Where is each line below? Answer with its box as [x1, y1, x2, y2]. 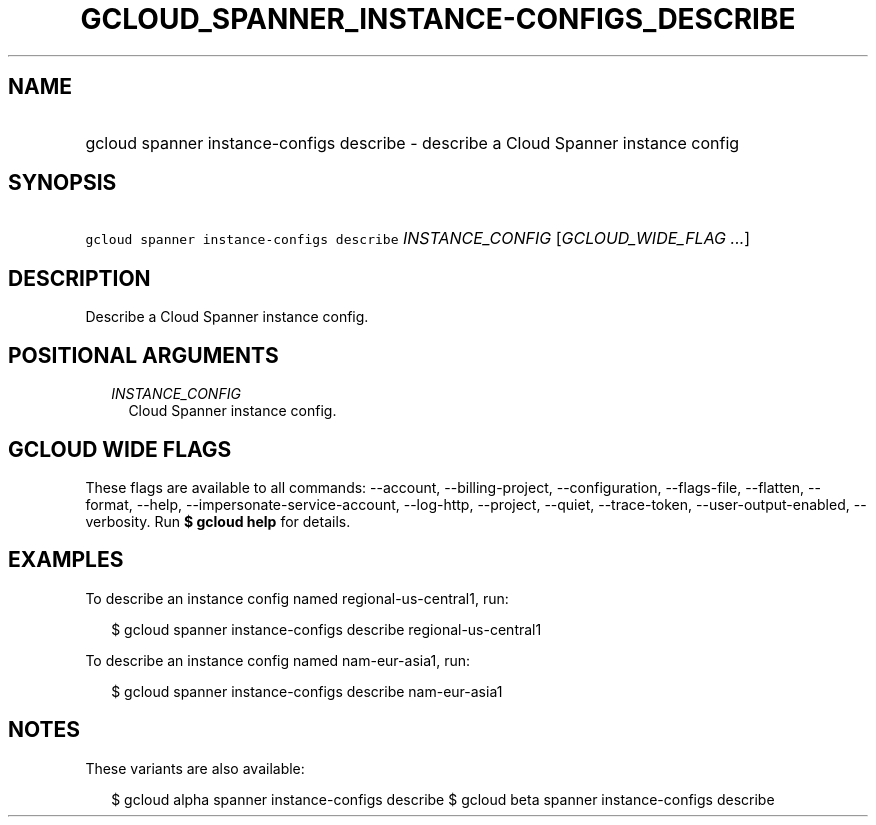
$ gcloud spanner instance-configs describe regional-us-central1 [111, 620, 542, 638]
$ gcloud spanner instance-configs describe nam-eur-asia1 [111, 682, 503, 700]
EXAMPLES [8, 547, 124, 573]
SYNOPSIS [8, 170, 117, 196]
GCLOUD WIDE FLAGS [8, 436, 232, 462]
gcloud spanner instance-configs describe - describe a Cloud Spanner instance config [85, 132, 740, 153]
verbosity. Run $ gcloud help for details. [85, 512, 351, 530]
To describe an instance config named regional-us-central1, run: [85, 589, 509, 607]
